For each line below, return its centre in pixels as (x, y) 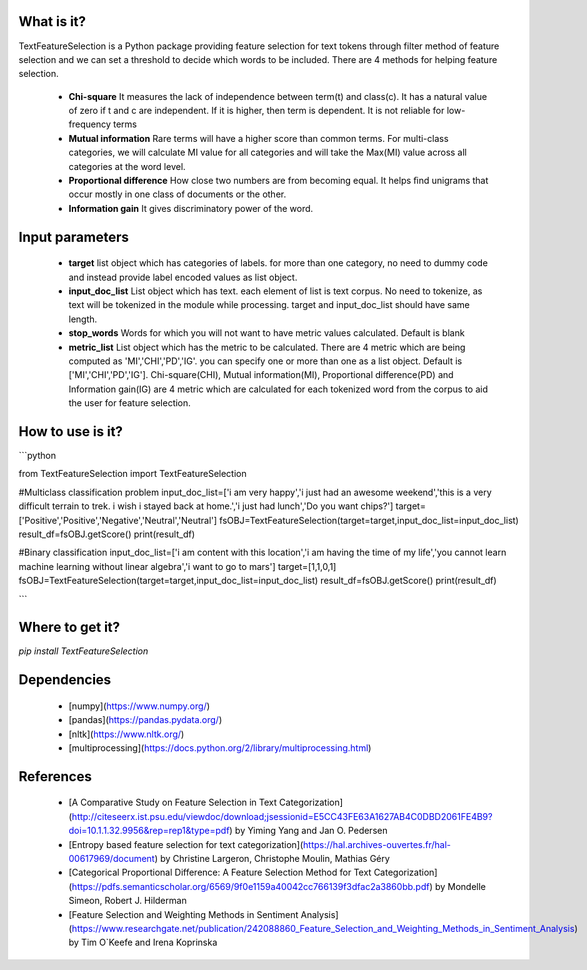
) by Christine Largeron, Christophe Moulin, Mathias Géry (272, 858)
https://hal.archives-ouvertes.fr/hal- (377, 844)
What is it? (52, 21)
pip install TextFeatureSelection (83, 651)
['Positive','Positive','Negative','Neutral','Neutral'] (118, 520)
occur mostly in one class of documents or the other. (177, 194)
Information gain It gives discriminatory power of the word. (191, 208)
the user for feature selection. (130, 403)
